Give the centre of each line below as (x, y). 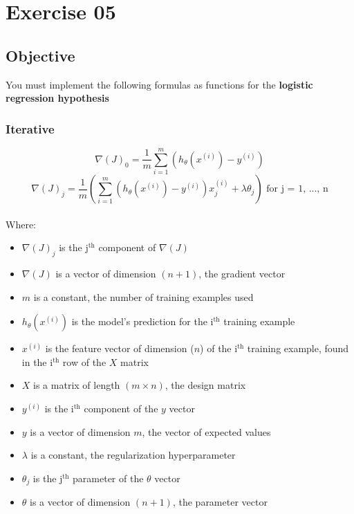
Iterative (30, 128)
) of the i (219, 348)
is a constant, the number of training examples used (143, 296)
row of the (84, 361)
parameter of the (108, 478)
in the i (37, 361)
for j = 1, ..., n (297, 189)
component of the (121, 409)
